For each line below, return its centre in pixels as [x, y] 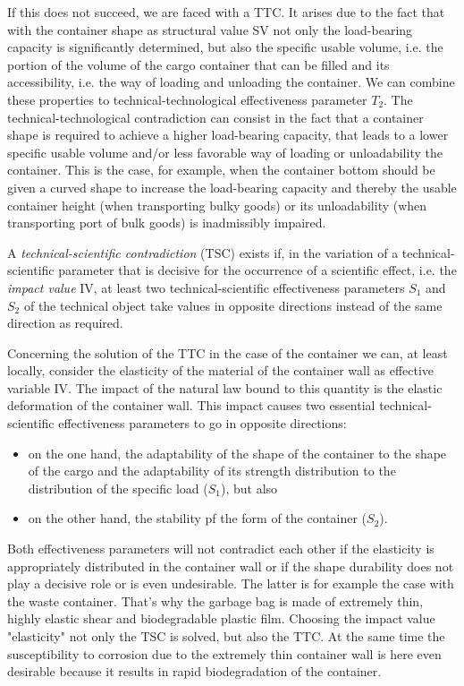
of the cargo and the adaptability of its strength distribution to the [212, 471]
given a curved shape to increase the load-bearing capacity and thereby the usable [232, 187]
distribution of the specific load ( [118, 488]
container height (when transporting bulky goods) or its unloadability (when [217, 205]
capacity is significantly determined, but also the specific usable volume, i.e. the [225, 47]
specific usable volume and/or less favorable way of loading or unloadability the [225, 152]
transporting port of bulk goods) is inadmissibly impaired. [167, 223]
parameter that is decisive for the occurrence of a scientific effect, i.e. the [257, 270]
